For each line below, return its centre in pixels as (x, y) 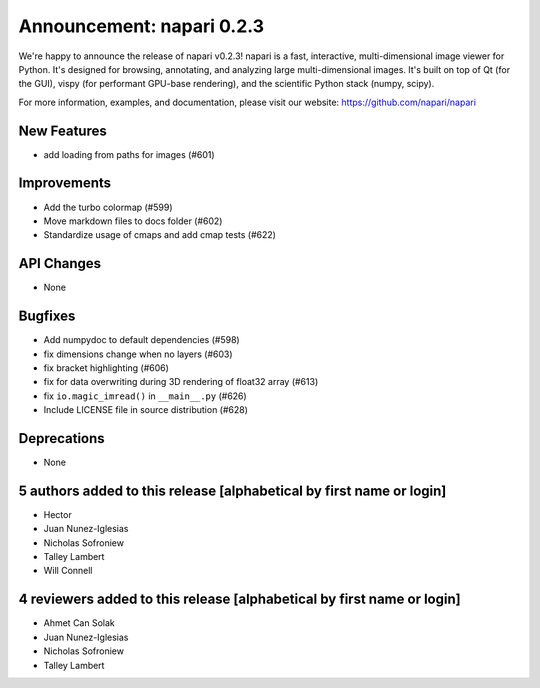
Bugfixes (47, 316)
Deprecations (61, 438)
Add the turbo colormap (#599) (108, 207)
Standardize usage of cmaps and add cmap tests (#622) (160, 235)
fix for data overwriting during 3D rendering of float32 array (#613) (181, 382)
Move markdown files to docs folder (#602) (133, 221)
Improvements (65, 183)
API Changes (60, 263)
